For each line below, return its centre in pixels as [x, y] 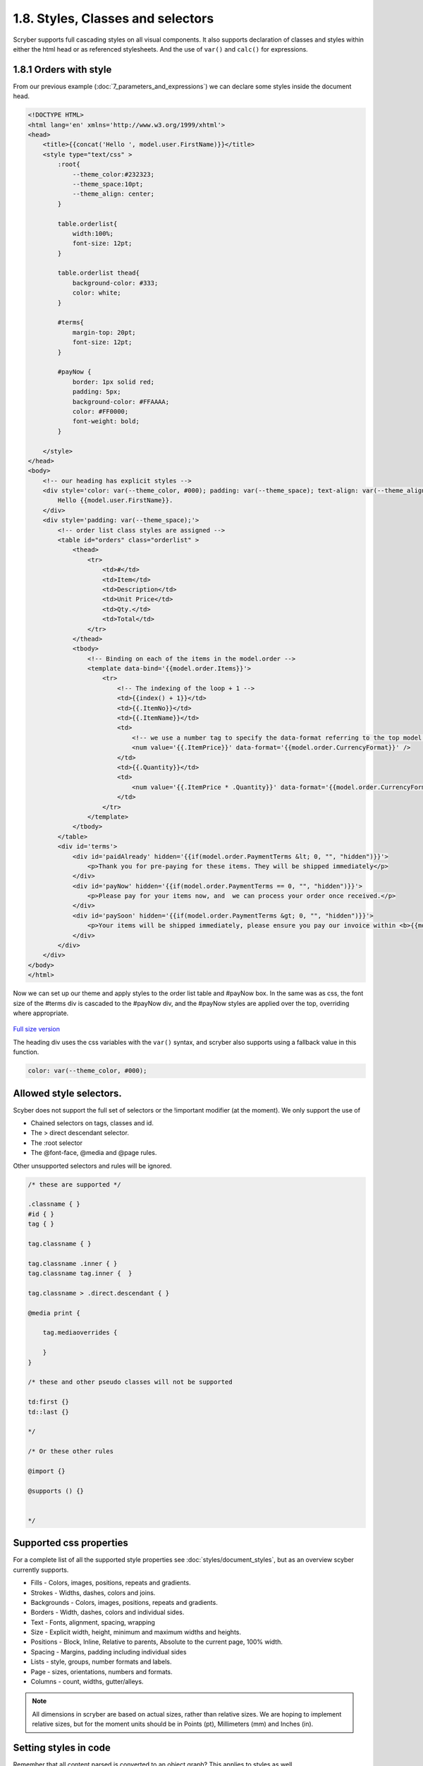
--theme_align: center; [114, 194]
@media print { [54, 1313]
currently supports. [41, 1570]
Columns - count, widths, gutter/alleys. [87, 1682]
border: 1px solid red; [114, 382]
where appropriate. [41, 1013]
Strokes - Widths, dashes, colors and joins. [93, 1592]
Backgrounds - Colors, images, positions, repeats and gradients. [124, 1602]
